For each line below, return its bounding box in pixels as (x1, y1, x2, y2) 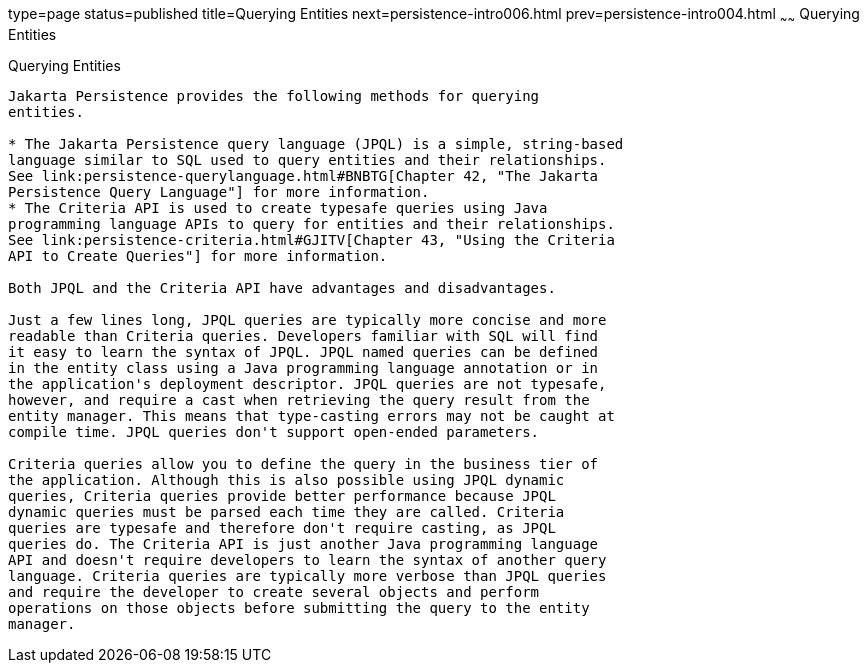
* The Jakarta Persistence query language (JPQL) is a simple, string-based (8, 135, 624, 152)
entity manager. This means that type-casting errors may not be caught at (8, 407, 615, 424)
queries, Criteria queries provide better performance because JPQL (8, 487, 556, 504)
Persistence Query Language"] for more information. (8, 183, 430, 200)
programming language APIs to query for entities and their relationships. (8, 215, 615, 232)
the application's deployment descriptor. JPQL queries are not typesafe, (8, 375, 607, 392)
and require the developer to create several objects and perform (8, 583, 540, 600)
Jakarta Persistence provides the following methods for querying (8, 87, 540, 104)
